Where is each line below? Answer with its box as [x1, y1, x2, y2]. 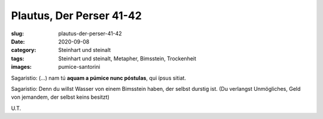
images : [11, 63, 32, 71]
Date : [11, 38, 25, 45]
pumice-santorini [58, 63, 100, 71]
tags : [11, 54, 25, 62]
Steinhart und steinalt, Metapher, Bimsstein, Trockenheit [58, 54, 197, 62]
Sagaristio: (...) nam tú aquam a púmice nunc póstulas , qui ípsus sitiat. [11, 74, 187, 81]
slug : [11, 30, 24, 37]
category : [11, 47, 36, 54]
